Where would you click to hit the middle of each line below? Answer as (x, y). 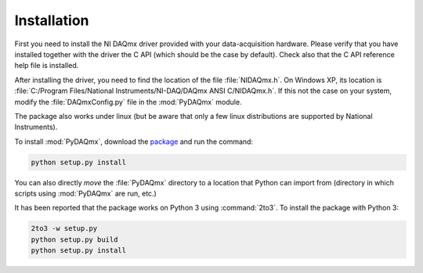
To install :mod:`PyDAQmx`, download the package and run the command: (134, 142)
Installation (52, 20)
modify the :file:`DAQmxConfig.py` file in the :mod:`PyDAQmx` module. (128, 102)
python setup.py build (74, 239)
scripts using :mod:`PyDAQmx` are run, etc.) (85, 194)
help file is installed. (47, 66)
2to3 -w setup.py (64, 228)
